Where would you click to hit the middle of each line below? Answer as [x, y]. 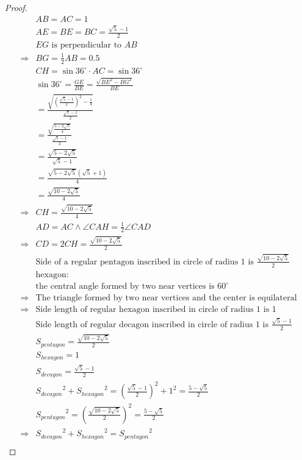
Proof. [16, 7]
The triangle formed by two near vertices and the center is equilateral [166, 298]
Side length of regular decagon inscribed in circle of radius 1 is [152, 324]
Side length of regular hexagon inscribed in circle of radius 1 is [153, 310]
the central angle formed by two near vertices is [125, 287]
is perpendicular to [87, 45]
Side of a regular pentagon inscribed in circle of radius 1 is [145, 262]
